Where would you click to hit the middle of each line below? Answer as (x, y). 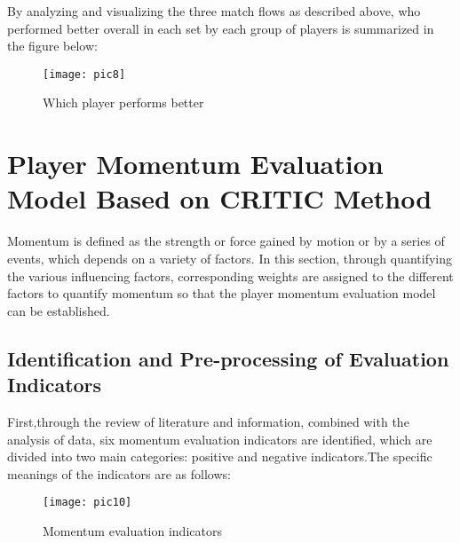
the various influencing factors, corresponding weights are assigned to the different (230, 275)
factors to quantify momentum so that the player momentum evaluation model (222, 293)
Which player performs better (123, 102)
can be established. (59, 310)
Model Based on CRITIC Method (220, 198)
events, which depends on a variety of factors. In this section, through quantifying (230, 258)
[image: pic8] (84, 74)
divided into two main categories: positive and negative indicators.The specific (220, 456)
